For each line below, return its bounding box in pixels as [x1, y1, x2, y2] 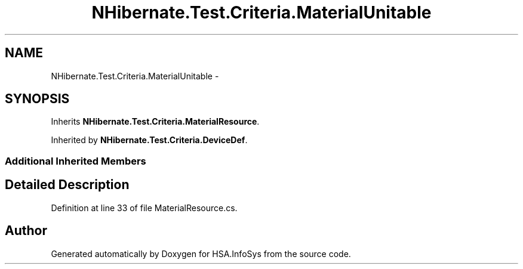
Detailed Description [5, 177, 130, 193]
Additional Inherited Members [5, 154, 146, 167]
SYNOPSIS [5, 91, 70, 107]
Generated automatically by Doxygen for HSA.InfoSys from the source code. [51, 248, 351, 259]
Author [5, 223, 47, 239]
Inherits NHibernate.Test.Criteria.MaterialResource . [51, 116, 260, 127]
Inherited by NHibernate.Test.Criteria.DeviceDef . [51, 135, 248, 146]
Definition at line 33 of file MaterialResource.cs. [51, 202, 238, 213]
